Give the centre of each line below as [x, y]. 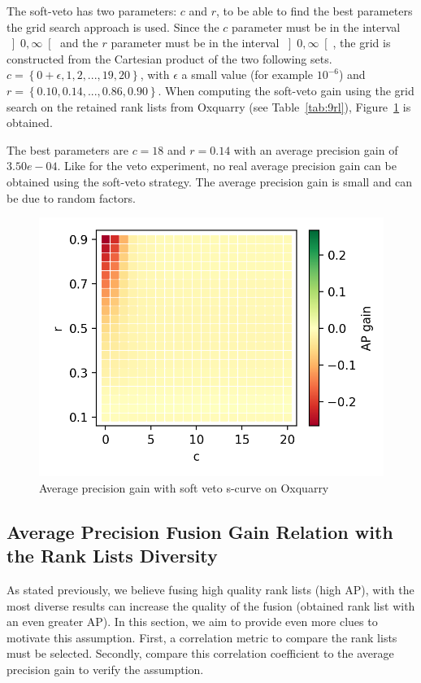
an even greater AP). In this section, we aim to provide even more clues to [192, 622]
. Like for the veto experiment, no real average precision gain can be [227, 166]
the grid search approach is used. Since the [113, 26]
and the [79, 43]
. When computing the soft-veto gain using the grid [286, 90]
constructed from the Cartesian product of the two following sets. [169, 58]
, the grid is [362, 43]
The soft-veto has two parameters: [92, 11]
